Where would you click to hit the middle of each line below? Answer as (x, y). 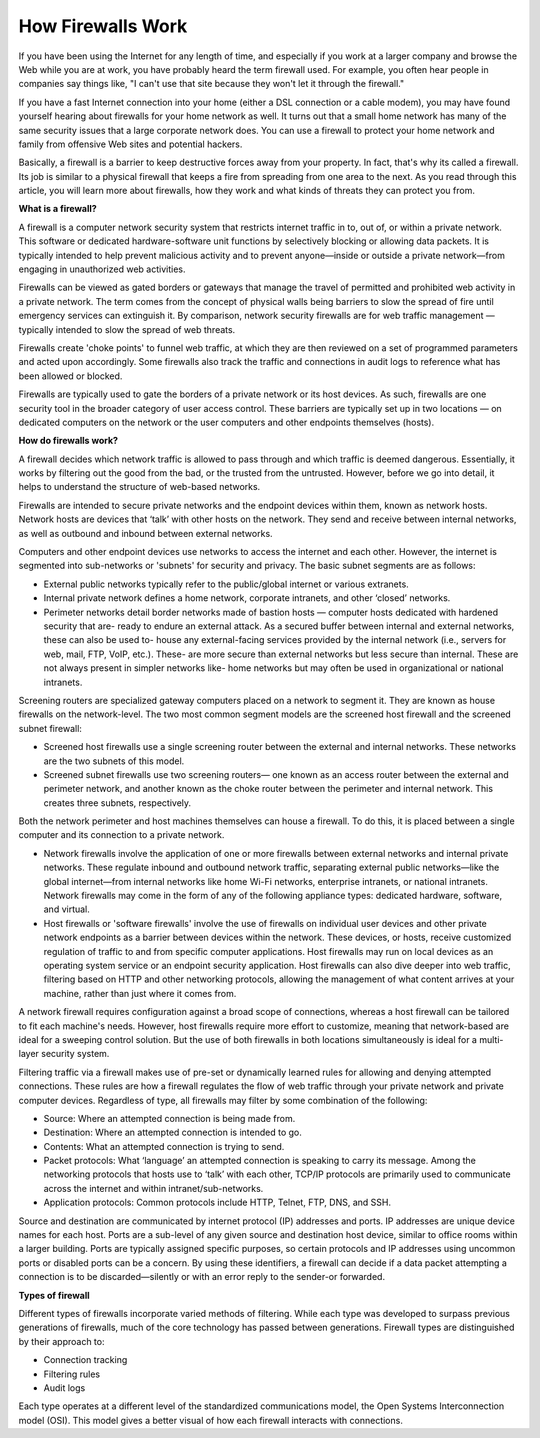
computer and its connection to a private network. (121, 835)
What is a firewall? (57, 209)
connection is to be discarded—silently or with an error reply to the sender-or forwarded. (201, 1277)
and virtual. (66, 909)
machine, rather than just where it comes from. (140, 993)
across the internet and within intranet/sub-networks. (153, 1188)
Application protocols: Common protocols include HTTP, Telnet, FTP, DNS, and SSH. (217, 1202)
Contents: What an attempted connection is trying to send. (164, 1146)
